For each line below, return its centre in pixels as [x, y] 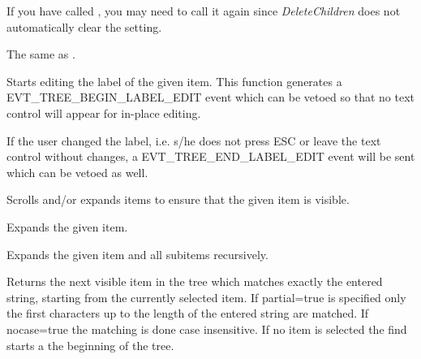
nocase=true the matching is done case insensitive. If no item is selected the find [207, 329]
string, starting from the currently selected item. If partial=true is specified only [206, 297]
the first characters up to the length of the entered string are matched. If [188, 313]
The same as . [41, 54]
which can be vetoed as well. [77, 172]
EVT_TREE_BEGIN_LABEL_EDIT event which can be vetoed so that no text [210, 97]
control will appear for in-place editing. [104, 112]
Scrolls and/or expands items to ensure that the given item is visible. [178, 199]
